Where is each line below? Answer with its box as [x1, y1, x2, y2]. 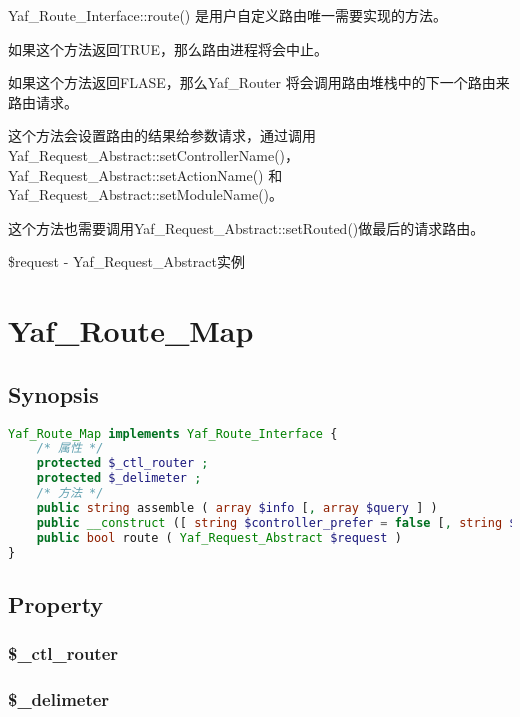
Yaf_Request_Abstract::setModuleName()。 [8, 184, 284, 205]
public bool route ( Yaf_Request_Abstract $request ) [36, 530, 402, 545]
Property [8, 588, 104, 619]
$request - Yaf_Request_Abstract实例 [8, 251, 245, 272]
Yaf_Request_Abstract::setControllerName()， [8, 144, 300, 165]
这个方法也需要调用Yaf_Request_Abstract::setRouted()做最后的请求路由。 [8, 217, 485, 238]
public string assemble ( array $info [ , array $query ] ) [36, 500, 438, 515]
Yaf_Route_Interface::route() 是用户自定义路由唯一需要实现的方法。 [8, 5, 447, 25]
